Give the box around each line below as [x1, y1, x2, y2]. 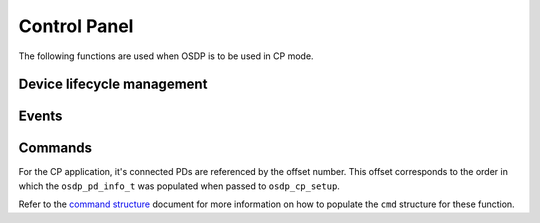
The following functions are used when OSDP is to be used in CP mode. [18, 50, 314, 62]
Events [18, 108, 63, 125]
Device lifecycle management [18, 76, 208, 93]
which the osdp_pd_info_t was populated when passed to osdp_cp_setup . [18, 180, 340, 192]
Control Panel [18, 15, 134, 37]
